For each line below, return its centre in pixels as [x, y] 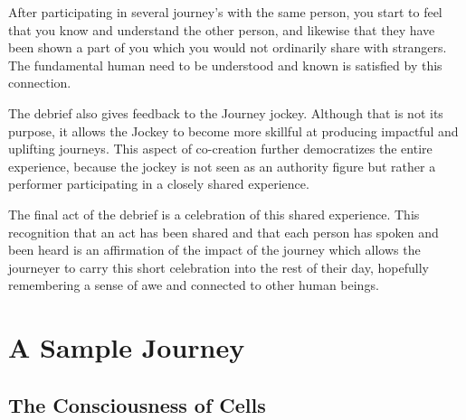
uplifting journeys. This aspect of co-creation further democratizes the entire [220, 149]
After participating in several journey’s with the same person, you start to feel [225, 12]
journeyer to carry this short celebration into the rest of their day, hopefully [219, 267]
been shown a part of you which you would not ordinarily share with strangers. [228, 47]
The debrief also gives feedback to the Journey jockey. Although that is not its [226, 112]
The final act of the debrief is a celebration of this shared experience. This [214, 214]
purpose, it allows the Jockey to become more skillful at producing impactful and [233, 131]
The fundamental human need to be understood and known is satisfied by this [225, 65]
